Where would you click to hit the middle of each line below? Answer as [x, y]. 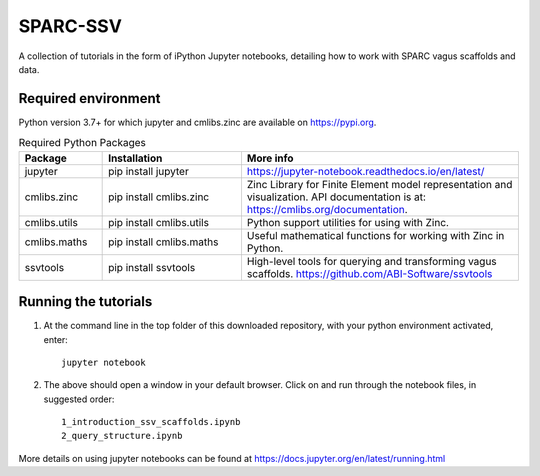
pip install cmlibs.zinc [159, 197]
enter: [56, 339]
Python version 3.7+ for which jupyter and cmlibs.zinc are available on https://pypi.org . [197, 122]
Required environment [89, 98]
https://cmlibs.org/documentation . [327, 209]
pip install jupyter [148, 171]
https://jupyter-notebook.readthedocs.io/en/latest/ [365, 171]
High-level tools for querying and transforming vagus [371, 261]
